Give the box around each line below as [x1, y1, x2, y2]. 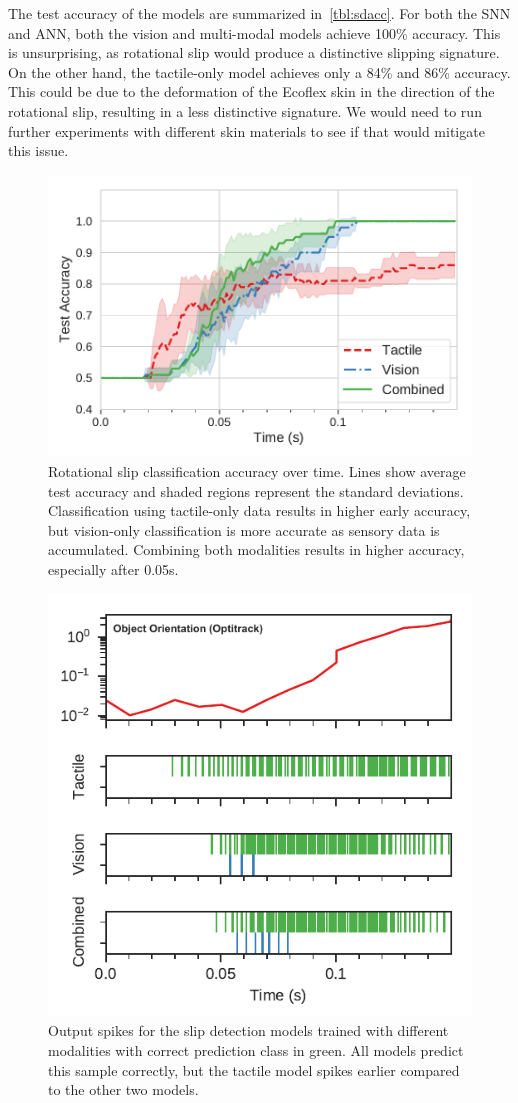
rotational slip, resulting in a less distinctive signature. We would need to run [8, 100, 482, 121]
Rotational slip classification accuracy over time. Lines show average [48, 461, 466, 481]
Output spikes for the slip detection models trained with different [48, 1020, 449, 1041]
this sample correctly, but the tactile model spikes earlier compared [48, 1059, 460, 1080]
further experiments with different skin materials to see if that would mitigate [8, 120, 485, 141]
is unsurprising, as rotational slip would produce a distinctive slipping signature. [8, 42, 500, 63]
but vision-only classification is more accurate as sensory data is [48, 519, 440, 540]
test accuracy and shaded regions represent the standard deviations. [48, 480, 464, 501]
